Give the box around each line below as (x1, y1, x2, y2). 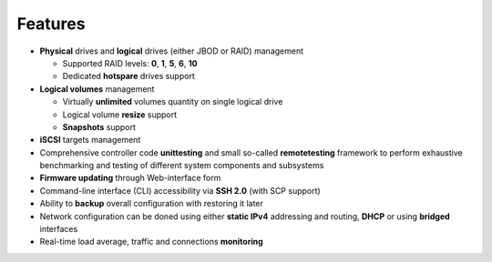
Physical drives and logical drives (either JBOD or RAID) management (39, 45, 304, 56)
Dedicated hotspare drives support (62, 71, 195, 82)
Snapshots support (62, 121, 137, 132)
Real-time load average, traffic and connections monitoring (39, 237, 263, 247)
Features (16, 14, 86, 34)
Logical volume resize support (62, 109, 178, 120)
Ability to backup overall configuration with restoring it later (39, 198, 264, 209)
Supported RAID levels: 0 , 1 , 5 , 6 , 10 (62, 57, 198, 68)
